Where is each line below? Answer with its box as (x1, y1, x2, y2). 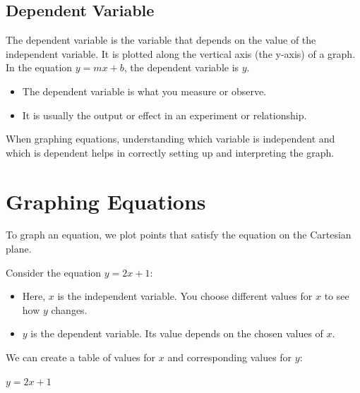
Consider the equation (6, 265, 102, 279)
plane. (6, 241, 32, 256)
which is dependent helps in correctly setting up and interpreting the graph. (6, 145, 335, 159)
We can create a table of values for (6, 350, 156, 365)
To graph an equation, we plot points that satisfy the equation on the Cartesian (6, 227, 352, 242)
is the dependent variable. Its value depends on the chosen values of (30, 326, 323, 341)
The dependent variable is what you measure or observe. (22, 83, 267, 98)
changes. (51, 302, 88, 317)
